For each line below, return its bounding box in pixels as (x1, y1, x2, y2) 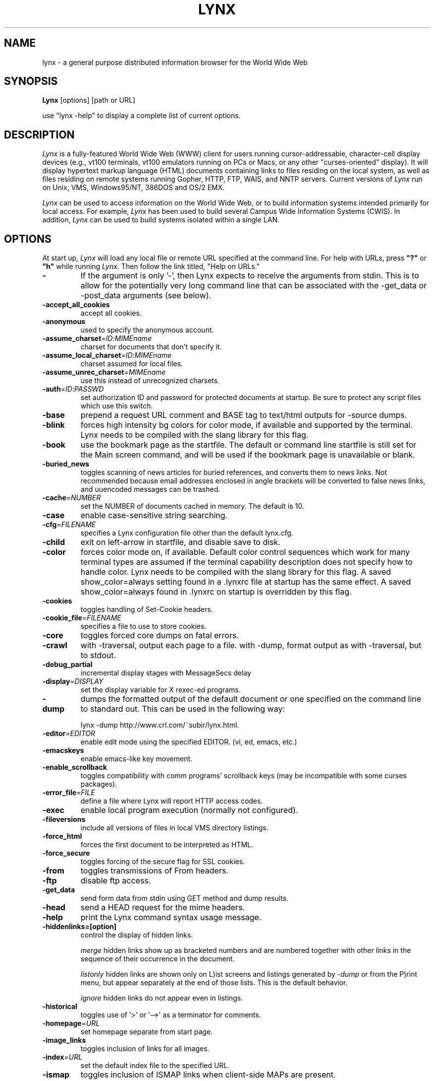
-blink (42, 420, 65, 430)
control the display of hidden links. (80, 931, 193, 940)
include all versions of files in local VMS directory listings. (80, 823, 269, 832)
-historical (42, 1002, 77, 1011)
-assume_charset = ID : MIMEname (42, 334, 152, 343)
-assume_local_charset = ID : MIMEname (42, 351, 172, 360)
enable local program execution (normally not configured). (80, 805, 298, 815)
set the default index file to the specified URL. (80, 1061, 230, 1070)
